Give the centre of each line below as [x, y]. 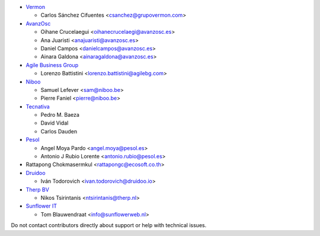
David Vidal [55, 123]
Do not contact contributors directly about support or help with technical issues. [109, 225]
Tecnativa [38, 106]
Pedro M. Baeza [60, 115]
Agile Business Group [52, 65]
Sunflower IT [41, 206]
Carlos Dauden [59, 131]
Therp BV [38, 189]
